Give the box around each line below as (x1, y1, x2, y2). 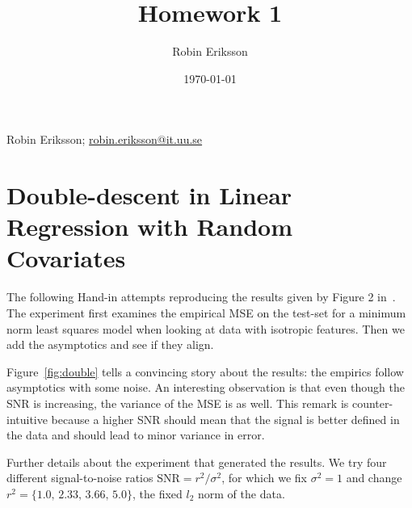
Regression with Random (6, 210, 292, 243)
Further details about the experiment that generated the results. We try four (6, 453, 387, 470)
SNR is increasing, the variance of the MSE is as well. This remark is (6, 394, 349, 411)
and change (346, 469, 402, 486)
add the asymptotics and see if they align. (6, 336, 214, 353)
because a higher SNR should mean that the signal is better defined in (51, 410, 400, 427)
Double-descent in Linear (6, 178, 292, 212)
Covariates (6, 241, 126, 275)
